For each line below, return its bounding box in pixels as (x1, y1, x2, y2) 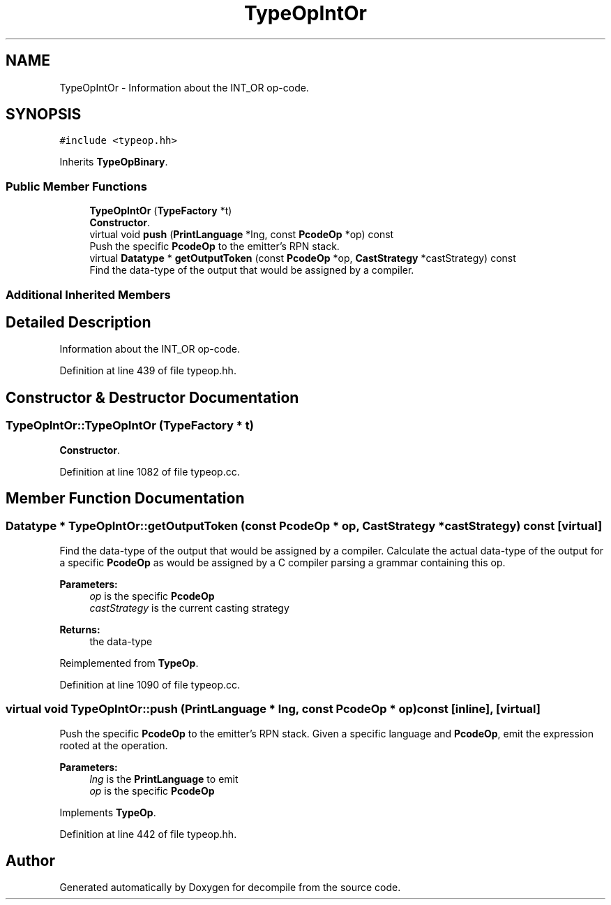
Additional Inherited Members (6, 287, 171, 302)
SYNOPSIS (6, 105, 82, 124)
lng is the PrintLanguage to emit (89, 772, 239, 785)
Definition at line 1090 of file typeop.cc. (59, 678, 241, 691)
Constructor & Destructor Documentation (6, 388, 299, 406)
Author (6, 852, 55, 870)
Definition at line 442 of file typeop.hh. (59, 827, 237, 840)
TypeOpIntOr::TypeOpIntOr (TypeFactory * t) (6, 418, 254, 433)
